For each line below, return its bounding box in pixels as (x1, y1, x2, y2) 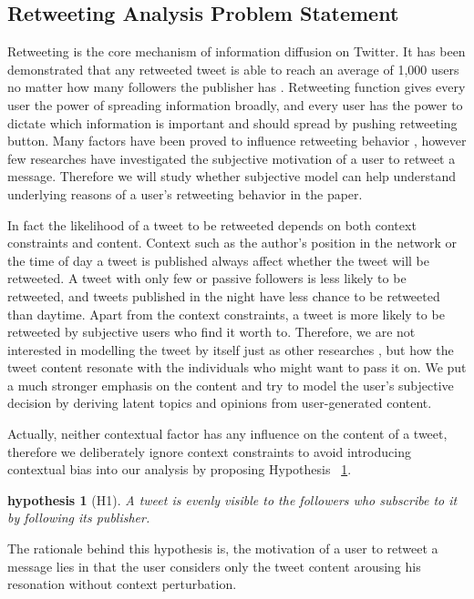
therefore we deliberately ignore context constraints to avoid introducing (7, 442, 411, 461)
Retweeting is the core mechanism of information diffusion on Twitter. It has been (7, 42, 466, 61)
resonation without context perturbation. (7, 574, 237, 594)
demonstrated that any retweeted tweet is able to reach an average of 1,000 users (7, 59, 459, 78)
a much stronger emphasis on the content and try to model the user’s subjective (7, 375, 454, 394)
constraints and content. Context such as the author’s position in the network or (7, 233, 457, 252)
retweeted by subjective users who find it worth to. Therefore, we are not (7, 322, 416, 341)
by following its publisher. (7, 508, 150, 527)
